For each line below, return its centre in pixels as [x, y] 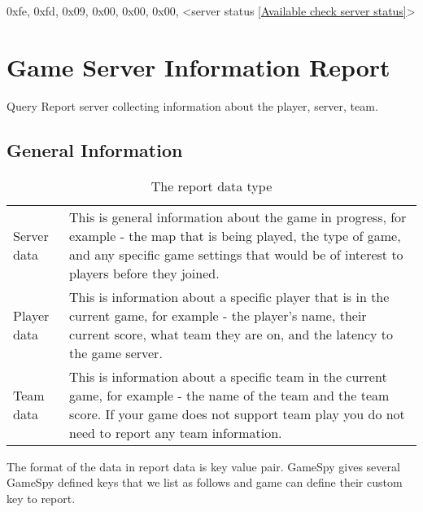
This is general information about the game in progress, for [238, 217]
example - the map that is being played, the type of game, [235, 235]
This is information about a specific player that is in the [229, 296]
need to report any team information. [176, 432]
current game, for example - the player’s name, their [218, 315]
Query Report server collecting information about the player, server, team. [192, 105]
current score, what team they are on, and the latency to [231, 334]
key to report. [41, 498]
